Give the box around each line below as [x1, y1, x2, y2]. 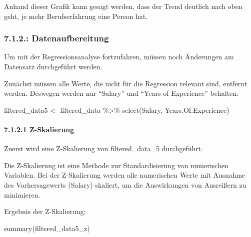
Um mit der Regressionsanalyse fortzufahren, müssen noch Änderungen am [4, 51, 234, 62]
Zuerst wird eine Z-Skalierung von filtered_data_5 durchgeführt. [4, 143, 203, 154]
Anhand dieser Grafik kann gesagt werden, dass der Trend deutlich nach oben [4, 1, 242, 11]
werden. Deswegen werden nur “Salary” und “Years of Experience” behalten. [4, 88, 238, 98]
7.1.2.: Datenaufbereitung [4, 32, 109, 44]
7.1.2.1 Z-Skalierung [4, 124, 74, 134]
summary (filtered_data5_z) [4, 223, 90, 233]
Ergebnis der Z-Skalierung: [4, 206, 86, 217]
